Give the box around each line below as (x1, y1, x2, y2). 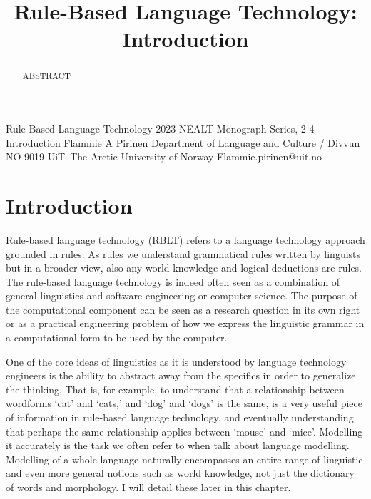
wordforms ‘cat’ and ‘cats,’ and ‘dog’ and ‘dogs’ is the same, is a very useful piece (6, 396, 362, 411)
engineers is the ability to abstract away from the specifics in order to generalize (6, 368, 356, 383)
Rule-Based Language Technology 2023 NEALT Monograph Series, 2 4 (6, 121, 315, 136)
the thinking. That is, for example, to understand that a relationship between (6, 381, 345, 396)
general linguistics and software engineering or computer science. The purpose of (6, 288, 357, 303)
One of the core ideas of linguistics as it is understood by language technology (6, 354, 347, 369)
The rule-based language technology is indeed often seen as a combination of (6, 274, 340, 289)
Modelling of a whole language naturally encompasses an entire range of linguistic (6, 451, 363, 466)
